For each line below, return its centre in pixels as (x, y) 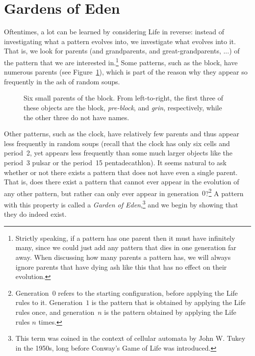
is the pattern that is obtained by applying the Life (168, 302)
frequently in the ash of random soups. (62, 81)
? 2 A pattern (224, 192)
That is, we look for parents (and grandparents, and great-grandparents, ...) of (122, 51)
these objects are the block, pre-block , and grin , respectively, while (123, 107)
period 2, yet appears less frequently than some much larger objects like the (118, 153)
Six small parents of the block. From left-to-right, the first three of (124, 98)
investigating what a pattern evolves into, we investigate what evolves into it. (120, 41)
